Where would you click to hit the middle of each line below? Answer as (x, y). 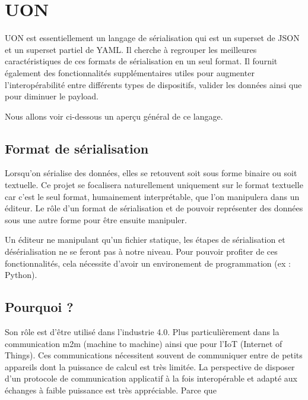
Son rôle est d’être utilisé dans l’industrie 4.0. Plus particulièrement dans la (142, 332)
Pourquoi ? (39, 307)
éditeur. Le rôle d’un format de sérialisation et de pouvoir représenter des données (154, 208)
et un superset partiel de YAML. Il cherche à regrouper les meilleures (131, 49)
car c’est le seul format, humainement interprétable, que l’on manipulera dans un (152, 196)
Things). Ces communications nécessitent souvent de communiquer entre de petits (154, 355)
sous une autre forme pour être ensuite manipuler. (96, 219)
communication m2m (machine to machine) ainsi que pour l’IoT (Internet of (144, 343)
